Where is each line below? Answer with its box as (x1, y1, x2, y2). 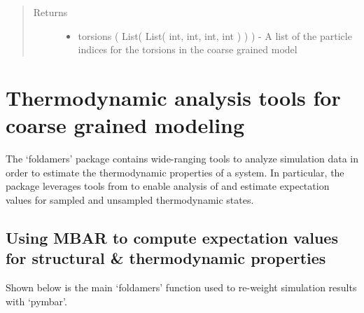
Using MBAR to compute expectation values (6, 226, 338, 248)
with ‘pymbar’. (6, 293, 67, 308)
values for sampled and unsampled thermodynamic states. (6, 192, 254, 207)
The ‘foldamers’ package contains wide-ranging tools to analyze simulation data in (6, 151, 358, 166)
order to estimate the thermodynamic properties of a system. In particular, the (6, 165, 344, 179)
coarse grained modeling (6, 111, 245, 139)
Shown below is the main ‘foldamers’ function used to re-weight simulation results (6, 280, 357, 295)
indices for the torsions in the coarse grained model (78, 42, 297, 57)
